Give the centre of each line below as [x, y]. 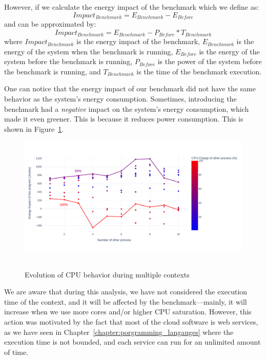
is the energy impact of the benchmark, [138, 41]
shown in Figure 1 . [34, 128]
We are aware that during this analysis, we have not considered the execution [126, 292]
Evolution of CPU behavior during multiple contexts [107, 274]
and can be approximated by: [50, 24]
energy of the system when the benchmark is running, [89, 51]
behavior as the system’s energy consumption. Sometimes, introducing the [120, 99]
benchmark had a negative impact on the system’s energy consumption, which [127, 108]
